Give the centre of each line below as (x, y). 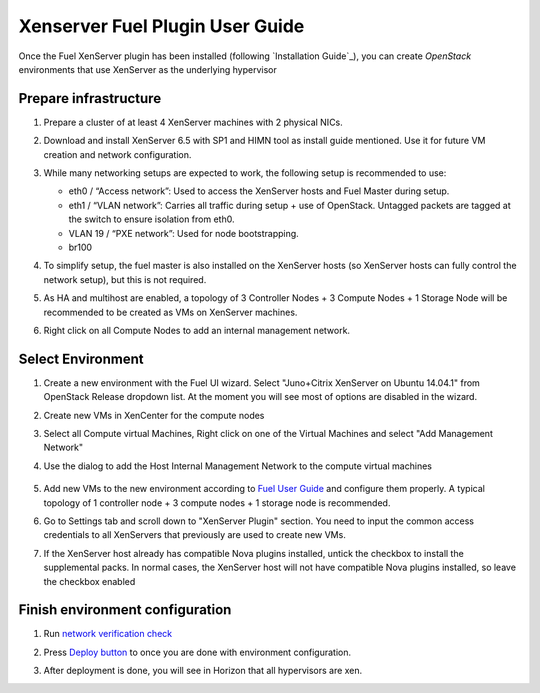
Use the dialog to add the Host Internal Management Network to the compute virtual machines (237, 466)
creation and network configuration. (117, 154)
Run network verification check (108, 634)
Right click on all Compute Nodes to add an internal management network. (196, 330)
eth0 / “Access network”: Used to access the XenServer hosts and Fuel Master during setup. (259, 191)
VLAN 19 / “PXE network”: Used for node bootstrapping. (183, 233)
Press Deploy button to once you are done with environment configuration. (197, 652)
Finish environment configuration (125, 610)
